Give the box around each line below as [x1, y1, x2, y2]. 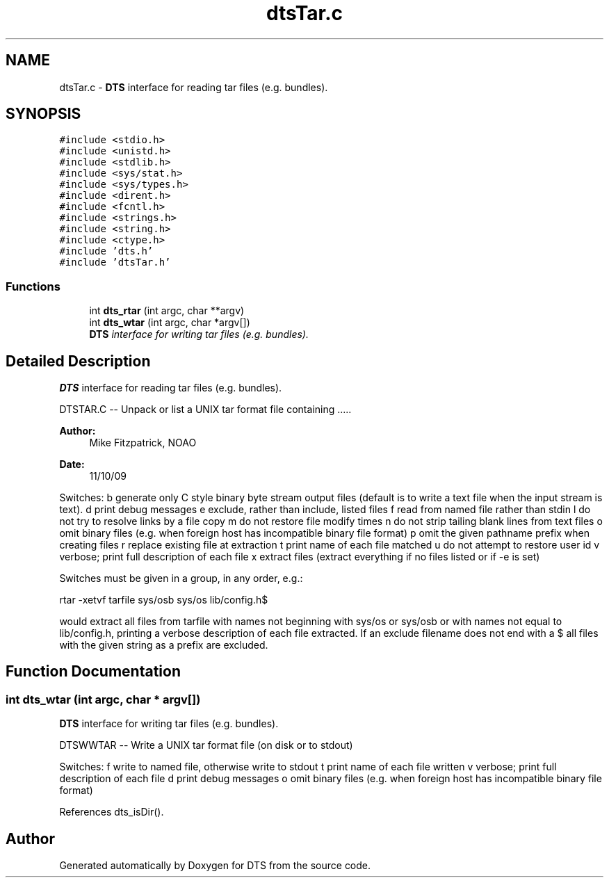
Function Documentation [6, 663, 181, 681]
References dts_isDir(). [59, 806, 164, 818]
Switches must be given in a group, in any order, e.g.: [59, 572, 303, 585]
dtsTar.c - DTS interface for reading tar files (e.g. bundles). [59, 81, 328, 93]
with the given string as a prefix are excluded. [59, 639, 268, 651]
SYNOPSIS [6, 105, 81, 123]
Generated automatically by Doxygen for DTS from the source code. [59, 859, 371, 872]
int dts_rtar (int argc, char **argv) [89, 305, 245, 317]
